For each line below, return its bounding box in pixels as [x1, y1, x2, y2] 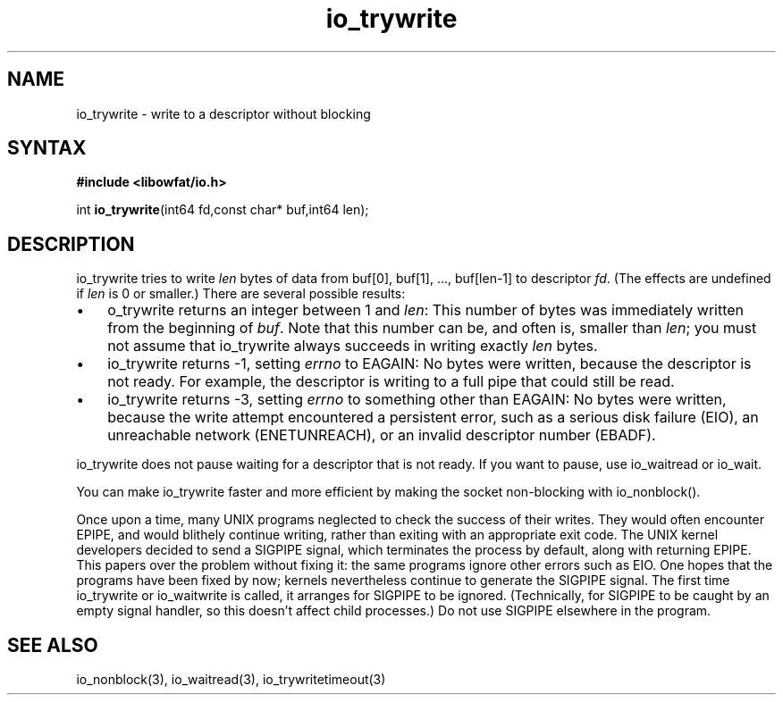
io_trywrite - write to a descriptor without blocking [76, 105, 371, 121]
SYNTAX [7, 137, 87, 160]
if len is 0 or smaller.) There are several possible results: [76, 286, 406, 302]
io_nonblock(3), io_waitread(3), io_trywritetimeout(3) [76, 672, 386, 688]
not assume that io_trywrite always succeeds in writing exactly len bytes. [107, 337, 598, 355]
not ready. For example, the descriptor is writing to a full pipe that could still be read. [107, 372, 675, 391]
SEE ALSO [7, 633, 98, 656]
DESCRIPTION [7, 232, 135, 255]
